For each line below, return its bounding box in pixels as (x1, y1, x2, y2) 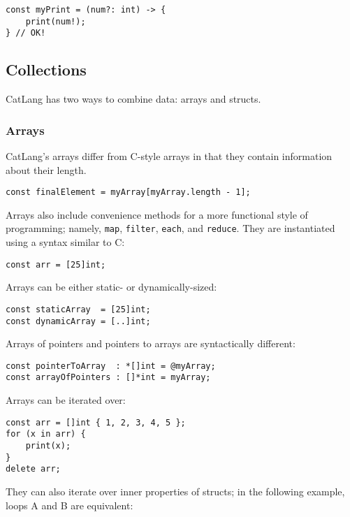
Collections (6, 59, 87, 80)
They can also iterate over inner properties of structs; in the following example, (6, 484, 345, 499)
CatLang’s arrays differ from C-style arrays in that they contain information (6, 148, 333, 163)
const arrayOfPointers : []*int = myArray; (6, 372, 211, 383)
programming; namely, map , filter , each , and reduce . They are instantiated (6, 221, 335, 235)
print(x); (25, 441, 71, 451)
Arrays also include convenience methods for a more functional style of (6, 207, 308, 221)
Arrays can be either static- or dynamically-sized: (6, 279, 217, 294)
